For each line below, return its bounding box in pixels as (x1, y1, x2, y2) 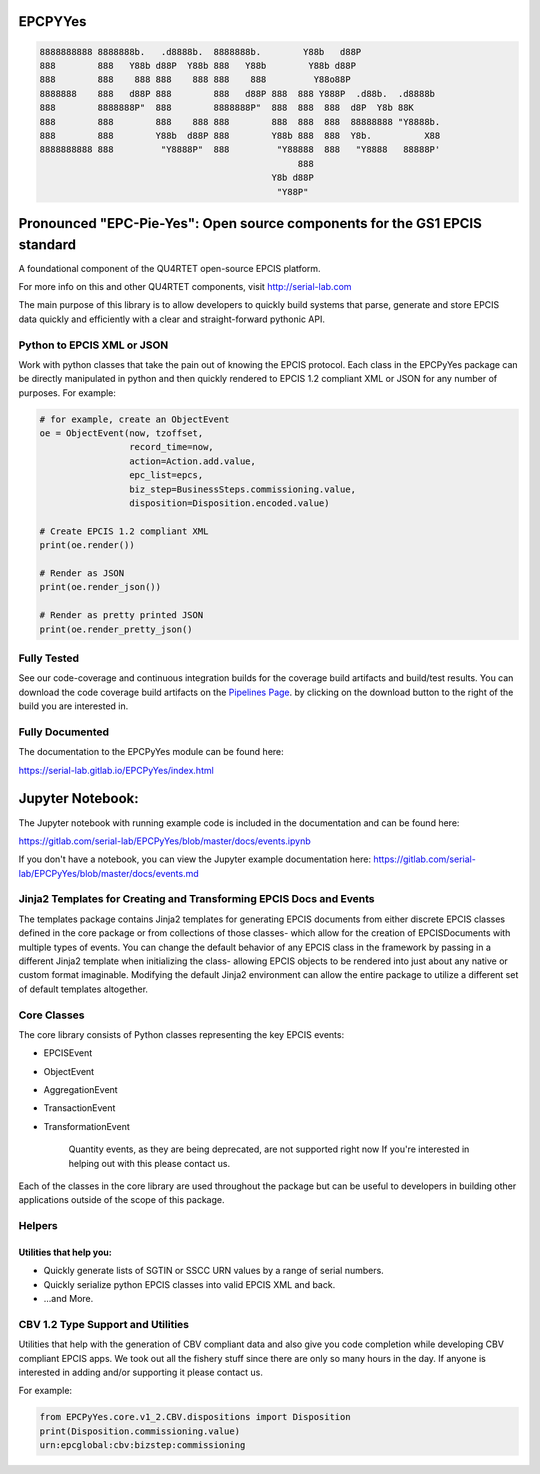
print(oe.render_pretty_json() (39, 623, 194, 635)
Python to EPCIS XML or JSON (18, 338, 169, 352)
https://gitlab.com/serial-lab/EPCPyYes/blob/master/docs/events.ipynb (18, 835, 312, 847)
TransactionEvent (43, 1102, 116, 1114)
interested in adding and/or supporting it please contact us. (18, 1366, 264, 1379)
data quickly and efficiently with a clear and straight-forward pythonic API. (18, 313, 325, 325)
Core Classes (18, 1008, 85, 1022)
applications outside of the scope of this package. (18, 1194, 225, 1206)
